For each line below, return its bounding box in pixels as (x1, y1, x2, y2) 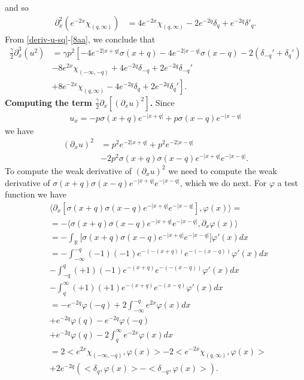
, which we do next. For (180, 176, 267, 189)
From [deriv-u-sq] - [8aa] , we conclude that (5, 32, 156, 45)
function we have (5, 188, 67, 200)
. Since (150, 96, 175, 108)
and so (5, 1, 29, 13)
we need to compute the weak (168, 164, 277, 177)
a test (277, 176, 298, 189)
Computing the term (5, 96, 92, 108)
